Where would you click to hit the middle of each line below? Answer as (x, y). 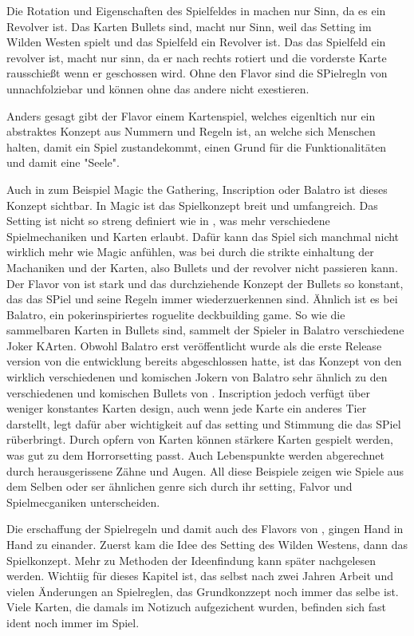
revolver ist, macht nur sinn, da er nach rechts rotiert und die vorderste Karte (197, 57)
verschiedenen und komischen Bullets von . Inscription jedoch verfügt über (189, 392)
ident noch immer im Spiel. (73, 622)
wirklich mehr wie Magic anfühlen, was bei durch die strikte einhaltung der (190, 252)
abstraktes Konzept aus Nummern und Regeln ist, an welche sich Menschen (191, 131)
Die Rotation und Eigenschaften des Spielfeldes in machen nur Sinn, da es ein (196, 10)
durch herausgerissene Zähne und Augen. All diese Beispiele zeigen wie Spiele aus (205, 470)
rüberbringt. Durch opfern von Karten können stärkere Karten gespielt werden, (200, 439)
